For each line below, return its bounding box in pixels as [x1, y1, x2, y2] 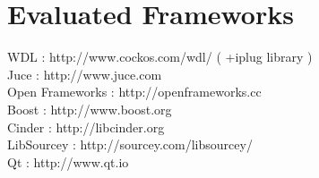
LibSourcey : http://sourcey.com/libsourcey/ [7, 135, 253, 154]
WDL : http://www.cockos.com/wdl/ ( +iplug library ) [7, 47, 313, 66]
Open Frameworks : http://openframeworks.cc [7, 82, 262, 101]
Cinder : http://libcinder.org [7, 117, 165, 136]
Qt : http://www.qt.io [7, 152, 129, 171]
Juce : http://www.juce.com [7, 64, 162, 83]
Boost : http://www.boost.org [7, 99, 172, 118]
